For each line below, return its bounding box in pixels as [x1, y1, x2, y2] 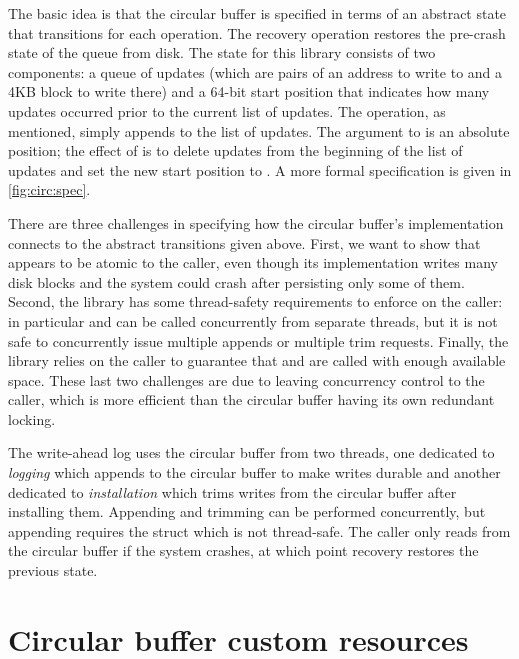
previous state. [8, 560, 98, 581]
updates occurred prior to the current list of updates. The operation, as [8, 100, 446, 121]
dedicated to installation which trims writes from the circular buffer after [8, 481, 457, 502]
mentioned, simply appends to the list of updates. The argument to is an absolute [8, 120, 510, 141]
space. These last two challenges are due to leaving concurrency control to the [8, 369, 485, 390]
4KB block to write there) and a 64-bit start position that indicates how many [8, 81, 490, 102]
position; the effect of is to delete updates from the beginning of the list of [8, 140, 463, 161]
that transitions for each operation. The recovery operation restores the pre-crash [8, 22, 506, 43]
